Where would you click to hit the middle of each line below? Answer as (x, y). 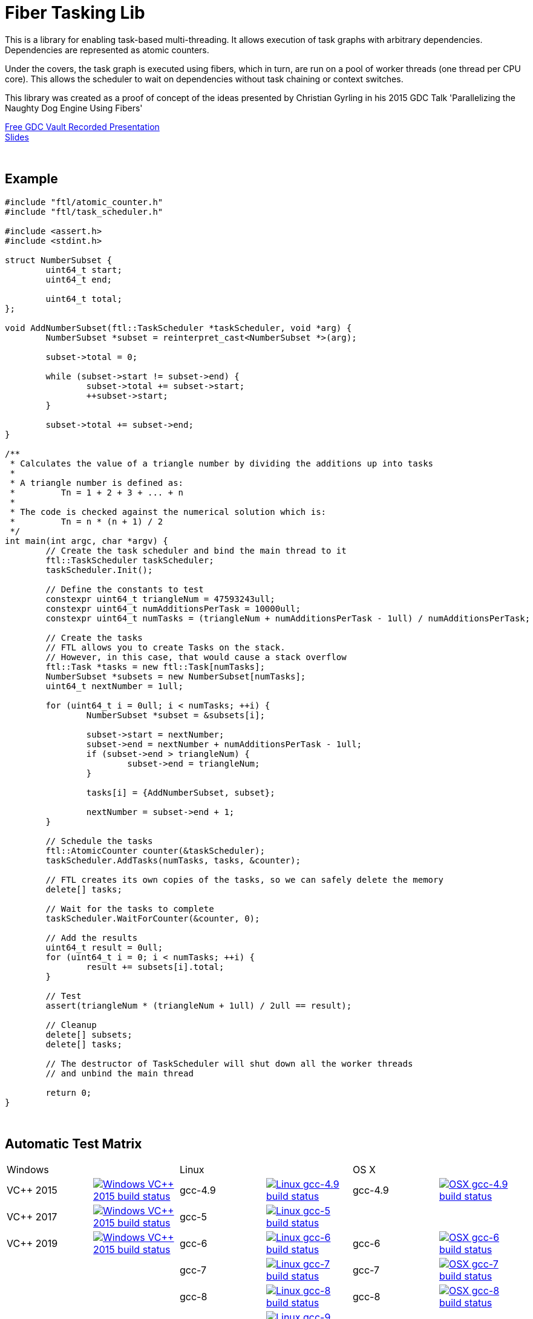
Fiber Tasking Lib (75, 13)
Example (31, 179)
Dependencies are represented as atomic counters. (107, 50)
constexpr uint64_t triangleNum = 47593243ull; (160, 599)
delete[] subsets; (89, 1034)
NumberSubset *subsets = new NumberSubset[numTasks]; (176, 676)
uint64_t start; (84, 270)
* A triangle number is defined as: (97, 483)
